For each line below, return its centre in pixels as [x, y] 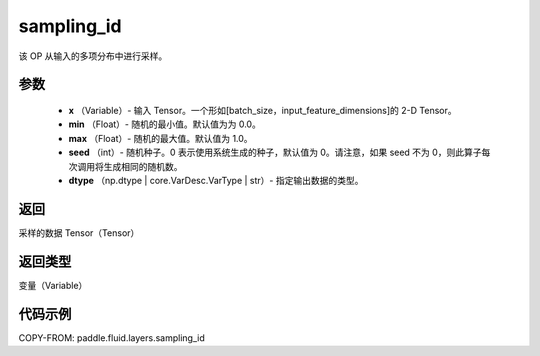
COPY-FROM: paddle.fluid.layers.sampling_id [111, 337]
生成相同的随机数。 [143, 166]
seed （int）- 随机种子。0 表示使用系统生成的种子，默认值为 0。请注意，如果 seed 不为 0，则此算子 [275, 152]
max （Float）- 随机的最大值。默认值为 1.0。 [161, 138]
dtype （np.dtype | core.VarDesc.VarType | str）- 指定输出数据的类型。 [216, 180]
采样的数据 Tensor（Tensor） [79, 232]
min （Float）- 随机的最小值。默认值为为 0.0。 [165, 124]
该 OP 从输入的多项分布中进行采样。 [93, 56]
